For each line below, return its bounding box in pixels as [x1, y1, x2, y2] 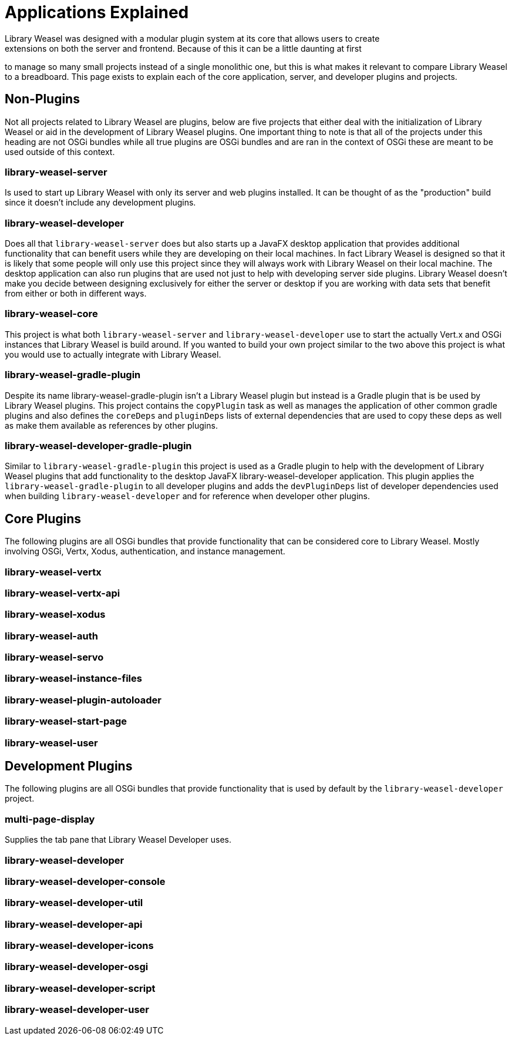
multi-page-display [5, 813, 95, 825]
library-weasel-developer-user [5, 1004, 149, 1016]
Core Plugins [5, 511, 82, 526]
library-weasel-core [5, 308, 98, 320]
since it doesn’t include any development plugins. [5, 197, 196, 208]
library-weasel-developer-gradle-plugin [5, 439, 192, 452]
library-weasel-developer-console [5, 875, 166, 887]
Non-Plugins [5, 92, 80, 107]
